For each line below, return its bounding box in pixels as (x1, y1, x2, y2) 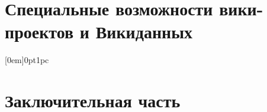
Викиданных (95, 19, 193, 44)
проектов (5, 19, 74, 44)
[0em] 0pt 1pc (5, 54, 49, 66)
